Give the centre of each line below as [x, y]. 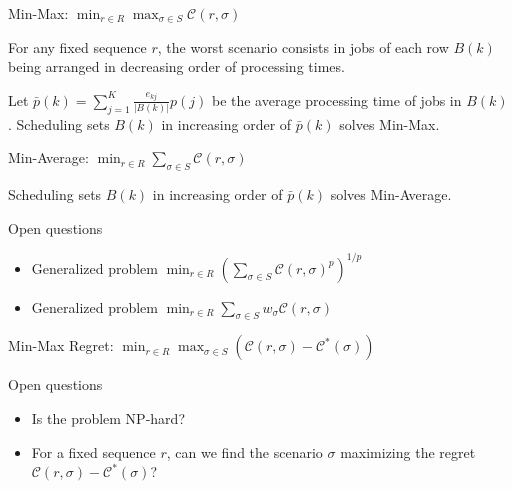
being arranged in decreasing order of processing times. [176, 66]
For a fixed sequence [93, 451]
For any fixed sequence [77, 46]
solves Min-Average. [391, 193]
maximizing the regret [408, 451]
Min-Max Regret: [61, 345]
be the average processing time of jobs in [336, 99]
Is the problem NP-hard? [108, 418]
